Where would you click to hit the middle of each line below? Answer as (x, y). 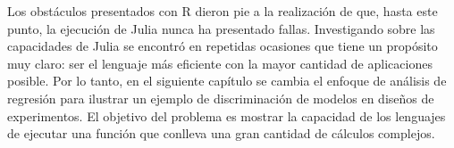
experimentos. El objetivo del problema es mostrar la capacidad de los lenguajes (227, 115)
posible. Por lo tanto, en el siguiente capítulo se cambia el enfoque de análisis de (227, 81)
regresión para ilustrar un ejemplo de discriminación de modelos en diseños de (221, 98)
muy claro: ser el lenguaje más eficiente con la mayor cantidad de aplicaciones (220, 63)
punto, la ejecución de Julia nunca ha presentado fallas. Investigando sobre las (221, 28)
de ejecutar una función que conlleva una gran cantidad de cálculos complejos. (221, 133)
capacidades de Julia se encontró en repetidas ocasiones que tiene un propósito (223, 46)
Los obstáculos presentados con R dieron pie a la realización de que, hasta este (223, 11)
